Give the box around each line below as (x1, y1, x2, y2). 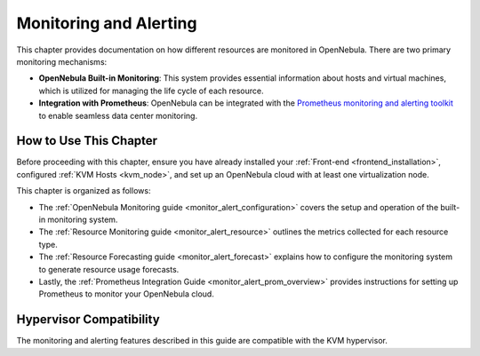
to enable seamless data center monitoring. (38, 110, 198, 121)
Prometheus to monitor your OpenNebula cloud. (38, 289, 215, 299)
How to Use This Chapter (16, 133, 158, 148)
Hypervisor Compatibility (16, 312, 160, 328)
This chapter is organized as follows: (16, 186, 151, 196)
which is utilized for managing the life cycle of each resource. (38, 85, 264, 96)
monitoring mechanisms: (16, 56, 108, 67)
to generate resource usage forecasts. (38, 264, 180, 274)
